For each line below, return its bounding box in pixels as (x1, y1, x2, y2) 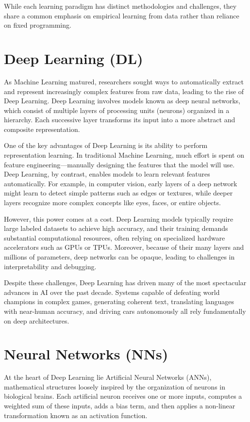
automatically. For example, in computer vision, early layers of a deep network (4, 178, 237, 188)
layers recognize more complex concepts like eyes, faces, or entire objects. (4, 197, 221, 208)
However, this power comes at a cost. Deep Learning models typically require (4, 213, 233, 224)
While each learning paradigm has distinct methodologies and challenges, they (4, 1, 237, 11)
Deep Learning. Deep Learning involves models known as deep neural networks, (4, 96, 240, 106)
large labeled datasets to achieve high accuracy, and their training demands (4, 223, 228, 233)
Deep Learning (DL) (4, 48, 143, 68)
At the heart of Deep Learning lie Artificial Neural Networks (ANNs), (4, 372, 212, 382)
